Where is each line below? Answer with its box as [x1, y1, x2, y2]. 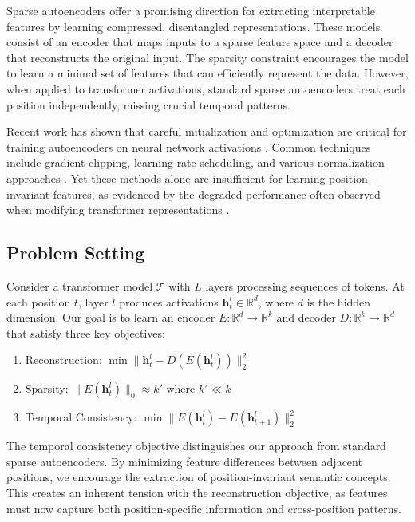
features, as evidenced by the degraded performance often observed [53, 185, 381, 202]
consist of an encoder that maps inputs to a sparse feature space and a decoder [6, 34, 393, 50]
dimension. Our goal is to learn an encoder [6, 309, 215, 326]
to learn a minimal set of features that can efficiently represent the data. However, [6, 65, 409, 81]
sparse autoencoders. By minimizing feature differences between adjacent [6, 453, 362, 469]
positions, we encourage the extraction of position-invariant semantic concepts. [6, 469, 391, 485]
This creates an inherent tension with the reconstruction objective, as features [6, 484, 388, 501]
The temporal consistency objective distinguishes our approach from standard [6, 437, 386, 454]
